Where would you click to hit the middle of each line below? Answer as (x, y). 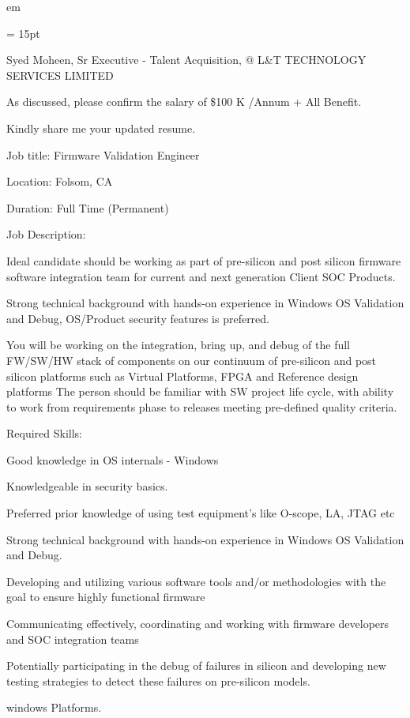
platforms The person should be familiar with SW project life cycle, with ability (200, 391)
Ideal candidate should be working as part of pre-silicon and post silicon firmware (204, 260)
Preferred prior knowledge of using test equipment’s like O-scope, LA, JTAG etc (201, 513)
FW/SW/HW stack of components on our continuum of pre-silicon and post (192, 360)
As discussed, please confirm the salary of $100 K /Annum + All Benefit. (184, 101)
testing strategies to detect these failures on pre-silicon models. (158, 680)
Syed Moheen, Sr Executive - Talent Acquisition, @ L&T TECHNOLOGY (186, 60)
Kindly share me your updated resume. (101, 128)
